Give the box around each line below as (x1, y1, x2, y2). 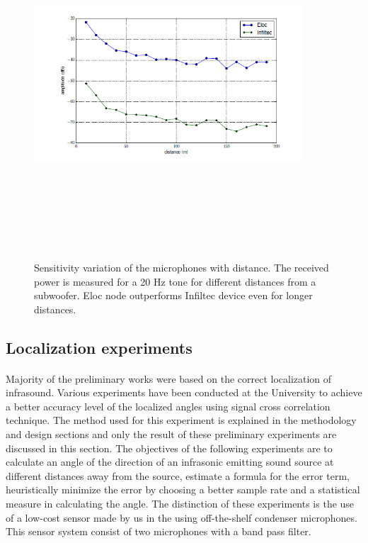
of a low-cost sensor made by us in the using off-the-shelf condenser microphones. (6, 510, 357, 525)
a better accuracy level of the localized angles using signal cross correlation (6, 398, 330, 413)
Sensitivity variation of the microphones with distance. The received (34, 259, 329, 274)
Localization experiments (6, 336, 192, 358)
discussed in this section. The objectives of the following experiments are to (6, 440, 333, 455)
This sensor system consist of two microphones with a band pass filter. (6, 524, 311, 539)
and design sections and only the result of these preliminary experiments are (6, 427, 337, 442)
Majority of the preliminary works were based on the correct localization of (6, 371, 332, 386)
